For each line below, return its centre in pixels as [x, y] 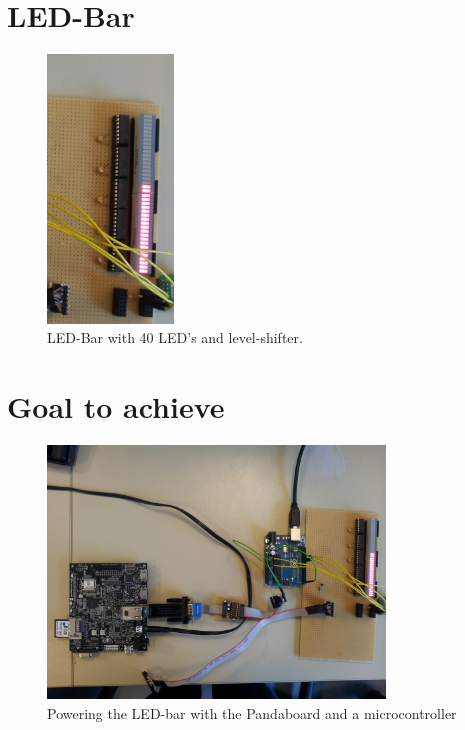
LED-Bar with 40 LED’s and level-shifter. [175, 337]
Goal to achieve [116, 406]
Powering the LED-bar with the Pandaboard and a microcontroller [252, 712]
